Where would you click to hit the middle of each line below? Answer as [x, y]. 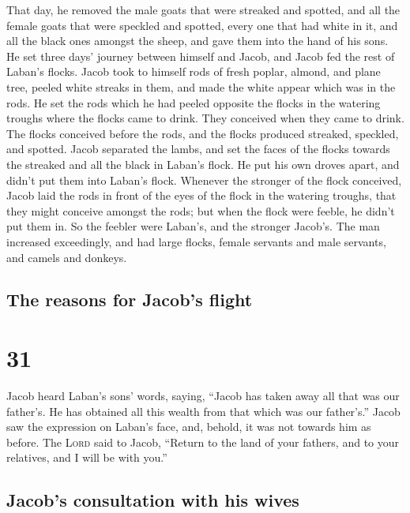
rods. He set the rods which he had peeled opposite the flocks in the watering [194, 102]
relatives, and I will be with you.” [87, 457]
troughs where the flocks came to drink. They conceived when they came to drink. [205, 118]
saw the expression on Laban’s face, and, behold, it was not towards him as [189, 427]
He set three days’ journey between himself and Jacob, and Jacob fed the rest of [201, 56]
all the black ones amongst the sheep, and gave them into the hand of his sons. [197, 41]
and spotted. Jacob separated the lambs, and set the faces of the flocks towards [198, 149]
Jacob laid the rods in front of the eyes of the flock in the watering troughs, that [201, 195]
